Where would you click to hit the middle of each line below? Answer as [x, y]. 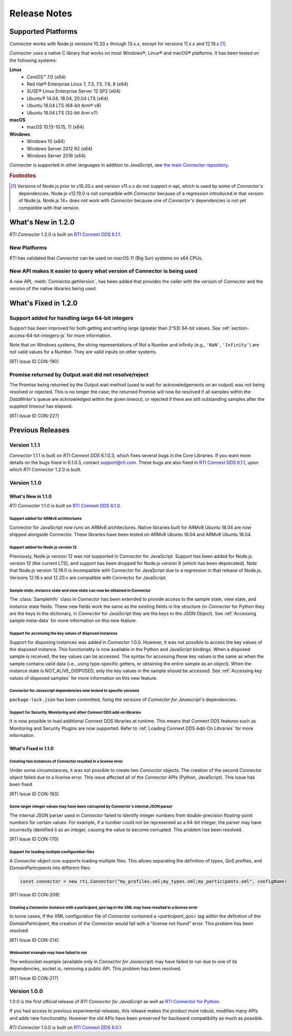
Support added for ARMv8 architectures [46, 519]
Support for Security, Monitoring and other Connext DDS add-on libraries [75, 712]
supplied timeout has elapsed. [41, 406]
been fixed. [21, 784]
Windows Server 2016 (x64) [56, 156]
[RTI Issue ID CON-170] [34, 839]
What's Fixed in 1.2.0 [43, 303]
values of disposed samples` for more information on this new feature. [84, 678]
